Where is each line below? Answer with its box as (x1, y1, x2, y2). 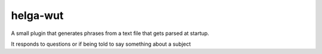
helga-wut (11, 9, 64, 22)
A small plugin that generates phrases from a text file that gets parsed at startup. (11, 30, 209, 37)
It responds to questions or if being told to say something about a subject (11, 40, 191, 47)
